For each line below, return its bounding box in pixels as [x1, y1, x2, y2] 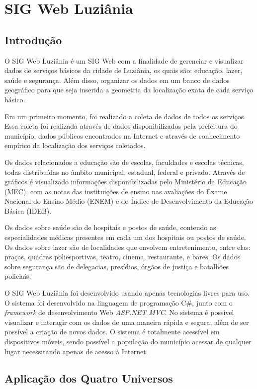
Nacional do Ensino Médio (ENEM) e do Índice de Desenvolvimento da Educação [4, 196, 254, 206]
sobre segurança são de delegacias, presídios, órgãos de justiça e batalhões [4, 261, 229, 271]
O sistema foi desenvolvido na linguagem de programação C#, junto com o [4, 297, 233, 308]
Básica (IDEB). [4, 205, 52, 216]
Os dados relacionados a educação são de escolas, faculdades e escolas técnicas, [4, 156, 244, 167]
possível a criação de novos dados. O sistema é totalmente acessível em [4, 326, 220, 337]
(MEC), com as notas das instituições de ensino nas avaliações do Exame [4, 186, 227, 196]
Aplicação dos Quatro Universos [4, 370, 173, 386]
